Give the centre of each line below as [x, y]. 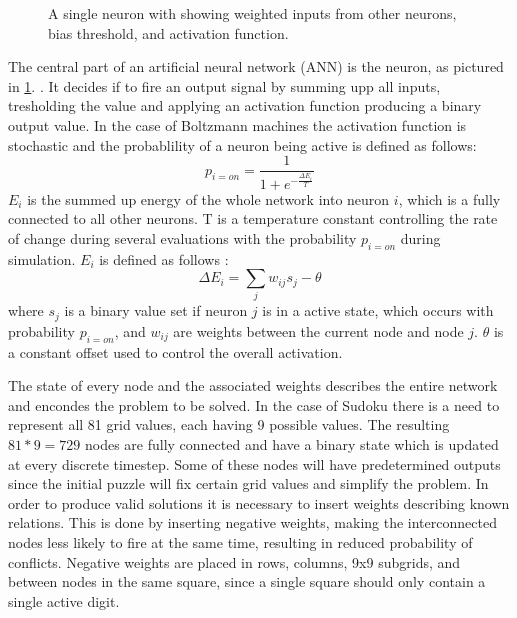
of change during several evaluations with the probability [182, 237]
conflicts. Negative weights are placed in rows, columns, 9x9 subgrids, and [234, 561]
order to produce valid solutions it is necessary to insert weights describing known [259, 502]
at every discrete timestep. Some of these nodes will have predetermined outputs [254, 463]
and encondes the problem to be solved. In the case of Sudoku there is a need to [254, 404]
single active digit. [64, 600]
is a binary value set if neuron [156, 310]
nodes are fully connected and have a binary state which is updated [291, 444]
